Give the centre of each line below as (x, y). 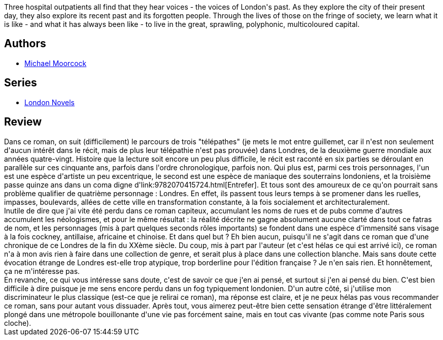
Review (23, 122)
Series (21, 83)
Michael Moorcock (56, 63)
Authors (25, 44)
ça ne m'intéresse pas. (42, 271)
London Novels (49, 102)
